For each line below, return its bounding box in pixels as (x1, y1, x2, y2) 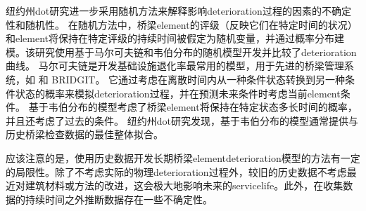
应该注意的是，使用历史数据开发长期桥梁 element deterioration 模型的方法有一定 (6, 150, 360, 165)
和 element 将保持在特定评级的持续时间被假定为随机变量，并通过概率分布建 (6, 31, 345, 46)
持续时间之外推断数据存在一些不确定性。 (25, 191, 213, 206)
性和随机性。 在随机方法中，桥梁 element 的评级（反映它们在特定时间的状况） (6, 17, 358, 32)
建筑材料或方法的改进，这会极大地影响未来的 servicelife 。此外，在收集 (25, 178, 343, 193)
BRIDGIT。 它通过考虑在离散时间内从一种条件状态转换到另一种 (51, 72, 346, 86)
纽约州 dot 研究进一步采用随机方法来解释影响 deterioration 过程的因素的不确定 (6, 4, 351, 18)
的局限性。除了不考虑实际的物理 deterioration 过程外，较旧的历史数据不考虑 (6, 164, 347, 179)
